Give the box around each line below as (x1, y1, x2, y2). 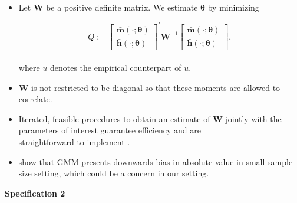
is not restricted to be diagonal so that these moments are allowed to (31, 81, 280, 93)
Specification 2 (5, 186, 65, 199)
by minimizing (207, 1, 259, 13)
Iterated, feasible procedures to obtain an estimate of (18, 112, 210, 125)
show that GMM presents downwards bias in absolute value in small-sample (18, 155, 293, 168)
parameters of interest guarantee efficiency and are (18, 124, 201, 136)
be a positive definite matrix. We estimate (46, 1, 198, 13)
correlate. (18, 93, 52, 105)
